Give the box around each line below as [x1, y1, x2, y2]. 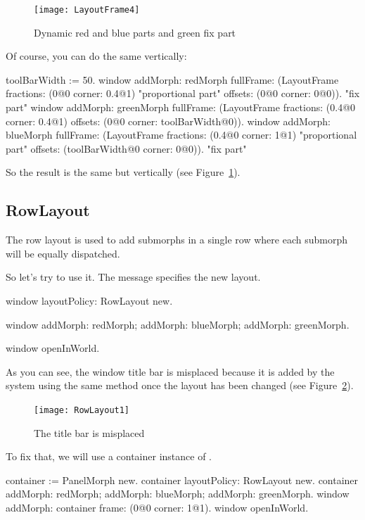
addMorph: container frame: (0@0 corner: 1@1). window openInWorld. [6, 500, 309, 514]
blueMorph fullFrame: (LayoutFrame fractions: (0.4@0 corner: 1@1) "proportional [6, 127, 357, 142]
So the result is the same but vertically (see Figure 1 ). [6, 165, 241, 179]
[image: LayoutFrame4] [34, 5, 140, 15]
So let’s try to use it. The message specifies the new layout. [6, 269, 261, 284]
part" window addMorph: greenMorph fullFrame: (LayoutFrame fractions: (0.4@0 [6, 100, 356, 115]
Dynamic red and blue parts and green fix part [34, 25, 236, 39]
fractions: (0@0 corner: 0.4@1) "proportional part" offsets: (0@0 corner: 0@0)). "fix [6, 86, 360, 101]
